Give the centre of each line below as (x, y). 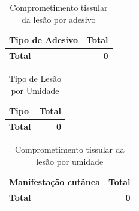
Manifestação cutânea (55, 182)
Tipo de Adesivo (44, 40)
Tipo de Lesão (35, 78)
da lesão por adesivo (59, 19)
